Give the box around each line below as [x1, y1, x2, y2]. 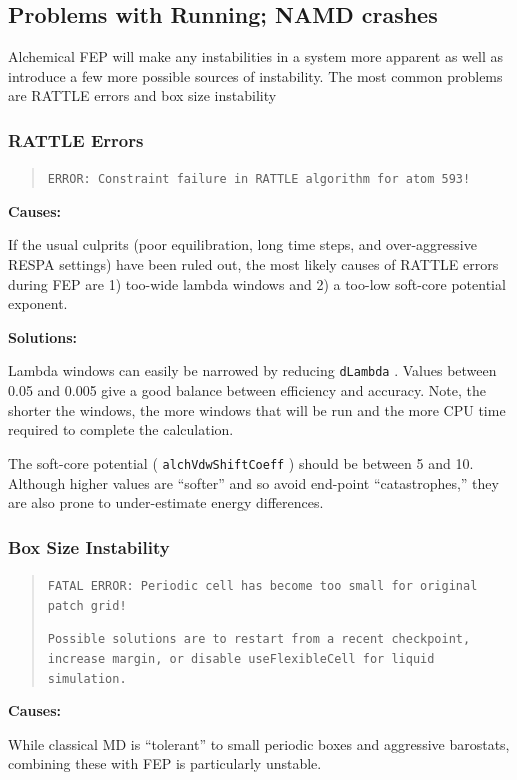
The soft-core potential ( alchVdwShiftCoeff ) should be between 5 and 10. [8, 452, 474, 473]
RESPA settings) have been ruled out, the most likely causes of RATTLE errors [8, 254, 499, 275]
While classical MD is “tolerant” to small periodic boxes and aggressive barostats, [8, 733, 510, 754]
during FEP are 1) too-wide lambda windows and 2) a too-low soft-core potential [8, 273, 506, 294]
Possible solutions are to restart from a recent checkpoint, [47, 632, 471, 647]
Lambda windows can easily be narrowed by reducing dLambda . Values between [8, 360, 497, 381]
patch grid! [47, 598, 127, 613]
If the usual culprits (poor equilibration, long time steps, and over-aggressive [8, 234, 477, 255]
